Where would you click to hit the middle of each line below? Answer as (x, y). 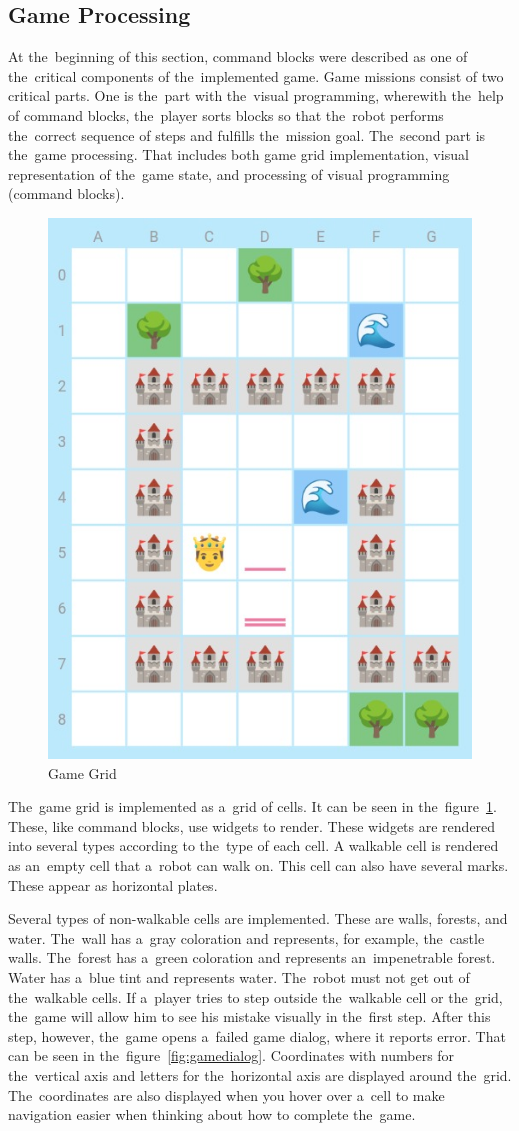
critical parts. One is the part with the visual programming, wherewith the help (256, 95)
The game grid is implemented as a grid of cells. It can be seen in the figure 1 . (252, 806)
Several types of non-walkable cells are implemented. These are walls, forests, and (258, 918)
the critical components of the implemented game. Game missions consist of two (256, 75)
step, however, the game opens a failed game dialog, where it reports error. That (257, 1035)
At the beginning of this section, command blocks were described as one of (238, 56)
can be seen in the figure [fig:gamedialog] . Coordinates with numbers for (231, 1055)
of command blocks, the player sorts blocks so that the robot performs (226, 114)
